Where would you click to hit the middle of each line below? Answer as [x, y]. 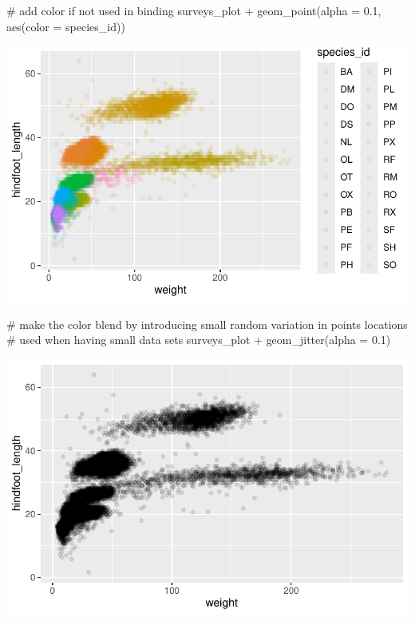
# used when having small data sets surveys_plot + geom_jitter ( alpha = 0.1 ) [199, 340]
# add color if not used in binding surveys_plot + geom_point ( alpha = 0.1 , [194, 10]
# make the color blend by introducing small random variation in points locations [207, 324]
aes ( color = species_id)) [66, 26]
